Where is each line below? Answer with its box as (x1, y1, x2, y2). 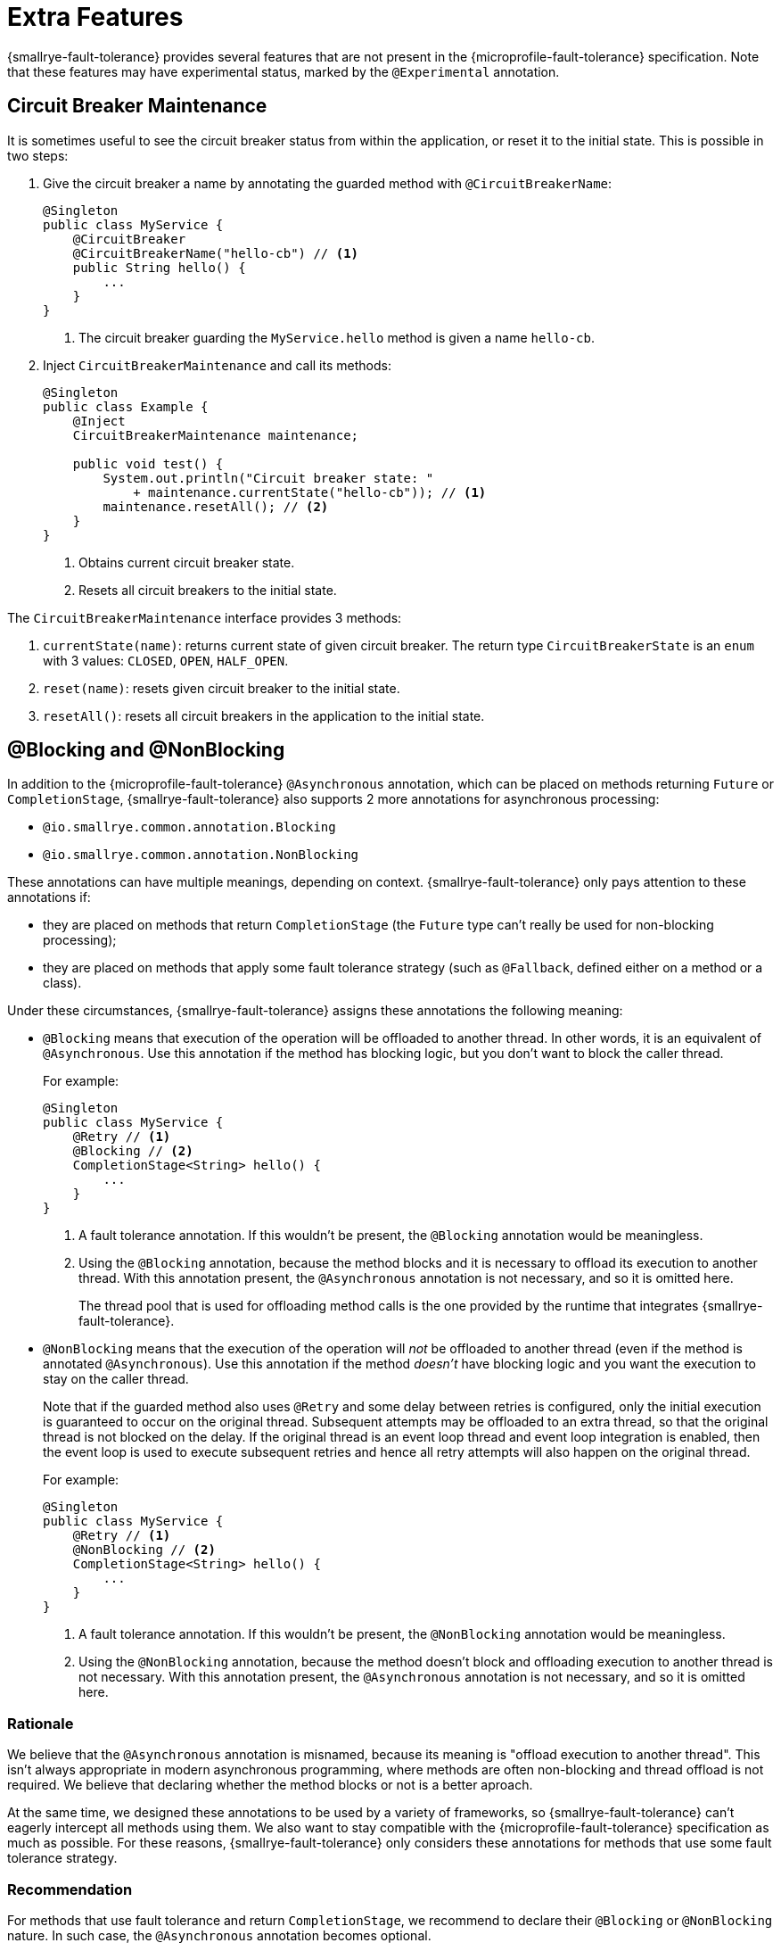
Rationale (7, 1714, 74, 1732)
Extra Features (7, 2, 184, 32)
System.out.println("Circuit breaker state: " (103, 470, 434, 485)
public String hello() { (72, 260, 246, 275)
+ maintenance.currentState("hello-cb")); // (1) (133, 484, 487, 500)
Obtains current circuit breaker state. (78, 554, 295, 570)
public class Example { (43, 399, 209, 414)
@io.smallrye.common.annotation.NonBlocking (43, 847, 359, 863)
